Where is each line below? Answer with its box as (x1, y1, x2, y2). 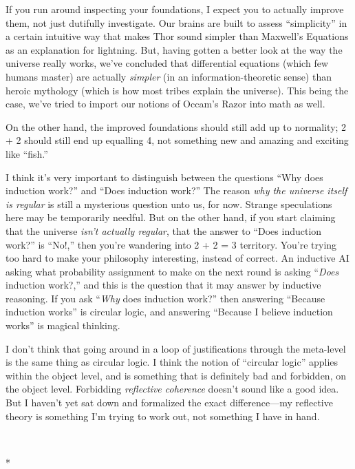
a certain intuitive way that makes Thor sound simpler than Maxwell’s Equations (6, 29, 349, 43)
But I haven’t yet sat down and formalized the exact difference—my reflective (6, 395, 333, 410)
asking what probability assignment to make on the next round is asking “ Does (6, 264, 339, 278)
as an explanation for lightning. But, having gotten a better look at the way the (6, 42, 343, 56)
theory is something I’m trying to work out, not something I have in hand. (6, 408, 320, 423)
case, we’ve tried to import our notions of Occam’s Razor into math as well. (6, 96, 325, 111)
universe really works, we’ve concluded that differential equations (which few (6, 56, 328, 70)
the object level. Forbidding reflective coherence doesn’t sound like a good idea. (6, 382, 339, 396)
